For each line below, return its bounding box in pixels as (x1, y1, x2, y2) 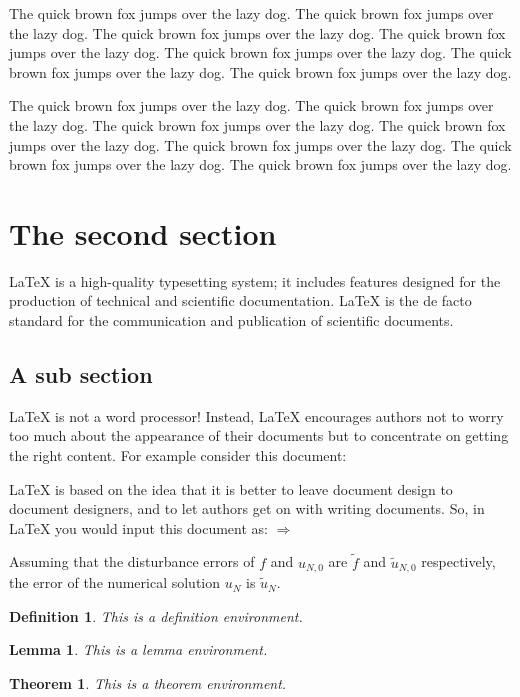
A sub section (9, 359, 153, 390)
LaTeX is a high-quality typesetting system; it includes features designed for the (9, 270, 501, 291)
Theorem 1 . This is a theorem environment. (9, 672, 287, 693)
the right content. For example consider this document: (9, 445, 347, 466)
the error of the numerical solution (9, 572, 221, 593)
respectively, (421, 551, 496, 572)
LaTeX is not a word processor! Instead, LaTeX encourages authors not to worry (9, 405, 504, 426)
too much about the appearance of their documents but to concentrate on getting (9, 425, 509, 446)
